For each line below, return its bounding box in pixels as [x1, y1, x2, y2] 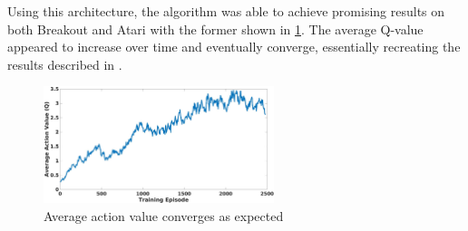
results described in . [7, 54, 122, 73]
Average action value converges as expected [44, 206, 284, 225]
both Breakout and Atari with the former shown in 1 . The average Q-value [7, 19, 424, 38]
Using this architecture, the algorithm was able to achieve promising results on [7, 2, 445, 20]
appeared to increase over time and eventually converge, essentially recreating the [7, 37, 461, 56]
